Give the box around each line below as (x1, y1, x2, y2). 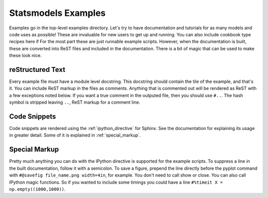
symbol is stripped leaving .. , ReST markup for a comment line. (9, 99, 140, 105)
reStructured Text (9, 65, 66, 74)
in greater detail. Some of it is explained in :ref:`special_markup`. (9, 132, 141, 138)
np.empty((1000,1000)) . (9, 186, 66, 192)
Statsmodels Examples (9, 7, 106, 18)
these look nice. (9, 53, 42, 59)
